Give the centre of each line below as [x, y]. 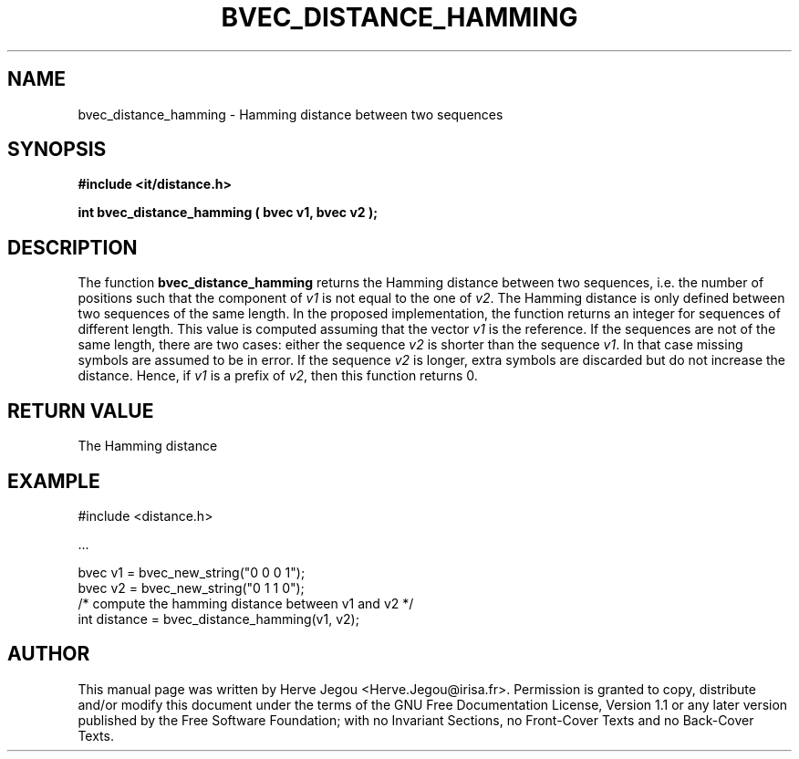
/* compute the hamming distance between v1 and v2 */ [246, 603]
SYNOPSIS [57, 150]
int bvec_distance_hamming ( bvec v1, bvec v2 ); [228, 213]
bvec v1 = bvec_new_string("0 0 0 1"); [192, 572]
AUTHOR [49, 654]
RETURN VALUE [81, 411]
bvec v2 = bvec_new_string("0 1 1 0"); [191, 587]
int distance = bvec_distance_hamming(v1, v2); [218, 619]
